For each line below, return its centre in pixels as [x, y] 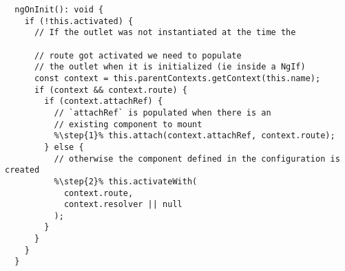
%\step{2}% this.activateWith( [126, 181]
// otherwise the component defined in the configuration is [197, 159]
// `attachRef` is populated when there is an [163, 112]
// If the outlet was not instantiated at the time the [165, 33]
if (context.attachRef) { [104, 101]
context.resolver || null [123, 205]
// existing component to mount [128, 124]
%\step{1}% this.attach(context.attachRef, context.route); [195, 136]
